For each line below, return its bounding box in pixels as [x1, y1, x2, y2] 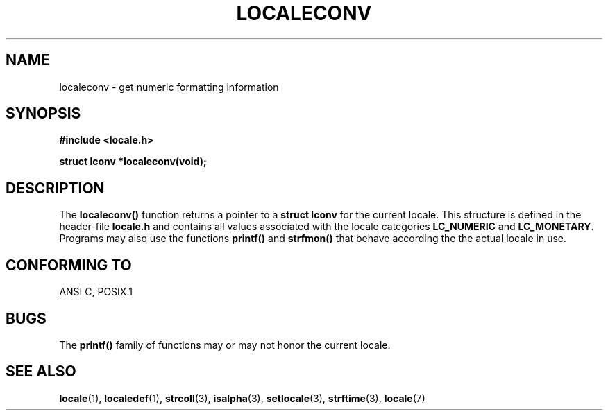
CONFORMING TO [6, 256, 132, 274]
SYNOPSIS [6, 105, 81, 123]
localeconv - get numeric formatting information [59, 80, 279, 93]
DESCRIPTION [6, 179, 105, 197]
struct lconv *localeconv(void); [59, 155, 207, 168]
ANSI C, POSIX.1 [59, 286, 133, 298]
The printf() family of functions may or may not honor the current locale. [59, 338, 391, 351]
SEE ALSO [6, 363, 76, 381]
